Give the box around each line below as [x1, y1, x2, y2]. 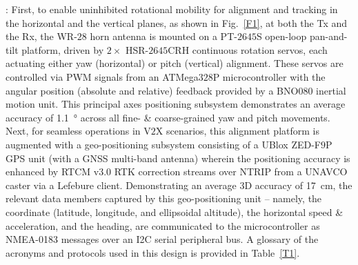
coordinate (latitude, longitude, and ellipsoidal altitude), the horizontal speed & [6, 204, 344, 219]
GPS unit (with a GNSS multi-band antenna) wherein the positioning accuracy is [6, 150, 350, 165]
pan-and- [309, 29, 348, 43]
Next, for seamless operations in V [6, 124, 151, 138]
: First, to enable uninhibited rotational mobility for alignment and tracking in [6, 2, 338, 16]
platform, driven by [21, 42, 104, 57]
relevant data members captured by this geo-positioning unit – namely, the [6, 191, 322, 206]
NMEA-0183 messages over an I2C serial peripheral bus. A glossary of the [6, 232, 319, 246]
